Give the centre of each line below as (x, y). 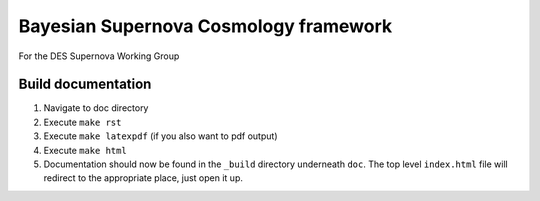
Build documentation (85, 84)
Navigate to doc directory (96, 108)
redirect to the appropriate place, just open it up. (143, 178)
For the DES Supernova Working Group (99, 56)
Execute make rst (82, 122)
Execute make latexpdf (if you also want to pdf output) (160, 136)
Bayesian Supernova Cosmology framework (205, 26)
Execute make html (85, 150)
